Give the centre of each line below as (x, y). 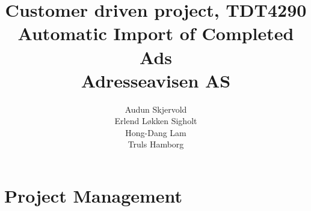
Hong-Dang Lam (156, 132)
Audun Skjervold (156, 109)
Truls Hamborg (156, 144)
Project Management (94, 196)
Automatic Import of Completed (156, 33)
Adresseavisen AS (156, 80)
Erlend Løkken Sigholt (156, 121)
